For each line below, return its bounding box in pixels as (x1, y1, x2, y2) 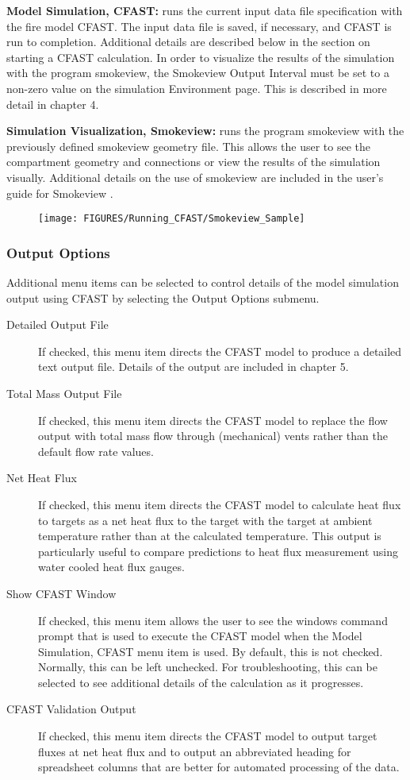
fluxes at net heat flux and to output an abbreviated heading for (38, 743, 351, 759)
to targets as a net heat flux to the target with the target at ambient (38, 512, 373, 528)
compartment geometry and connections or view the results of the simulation (6, 153, 381, 170)
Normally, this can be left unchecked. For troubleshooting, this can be (38, 658, 377, 675)
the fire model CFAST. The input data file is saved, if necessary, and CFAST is (6, 17, 392, 34)
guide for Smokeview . (6, 184, 113, 201)
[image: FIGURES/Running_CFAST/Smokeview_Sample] (38, 213, 305, 225)
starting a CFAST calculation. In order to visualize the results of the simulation (6, 48, 395, 65)
